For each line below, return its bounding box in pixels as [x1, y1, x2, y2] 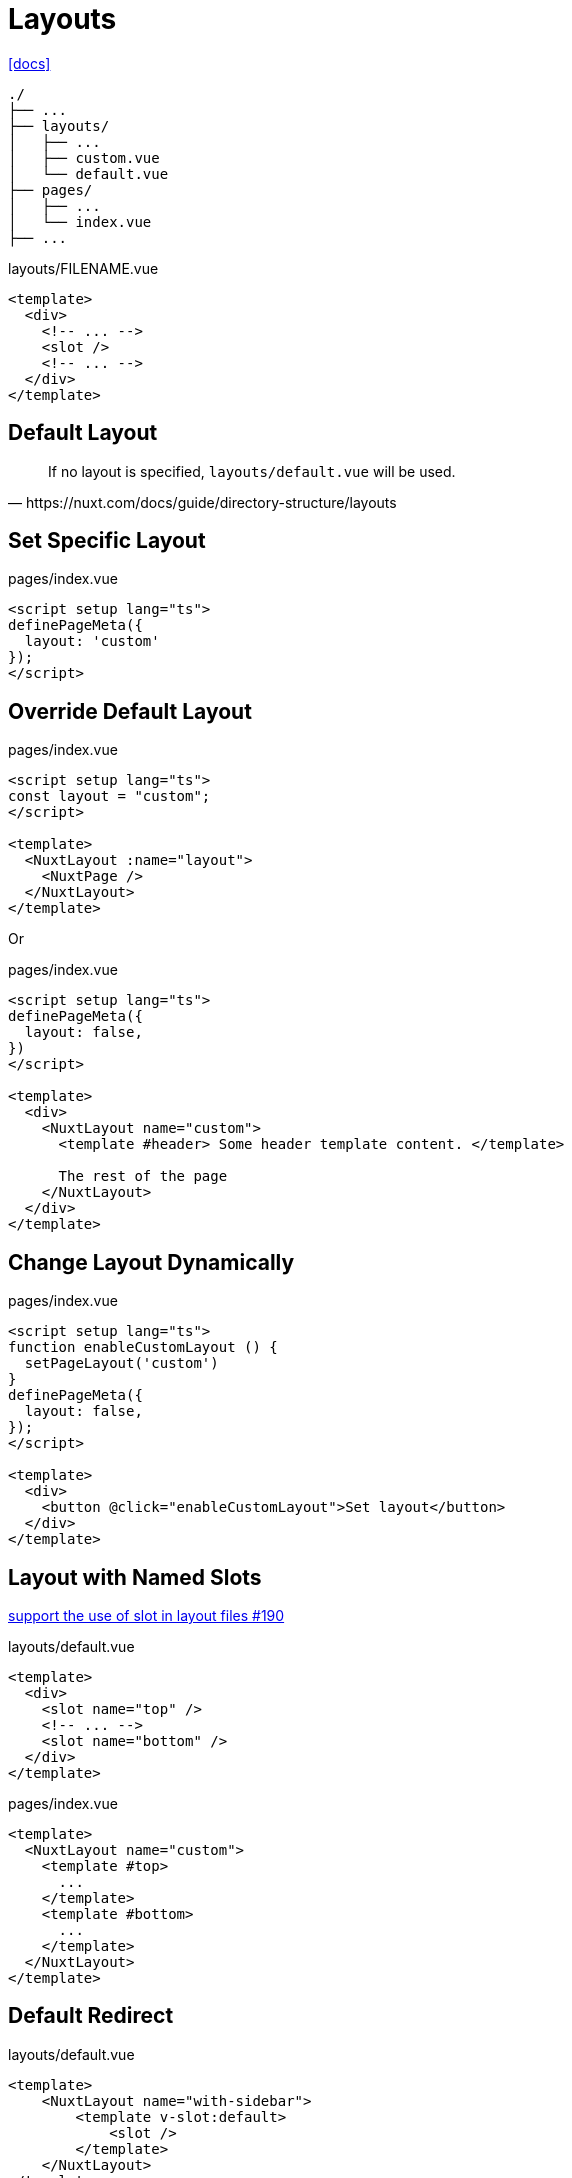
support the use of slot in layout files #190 [8, 1606, 285, 1624]
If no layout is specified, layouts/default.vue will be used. [48, 462, 456, 480]
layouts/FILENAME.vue [8, 259, 159, 277]
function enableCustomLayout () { [8, 1339, 278, 1356]
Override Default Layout [8, 698, 252, 724]
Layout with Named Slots [8, 1564, 262, 1590]
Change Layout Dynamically [8, 1249, 295, 1275]
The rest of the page [58, 1168, 228, 1185]
